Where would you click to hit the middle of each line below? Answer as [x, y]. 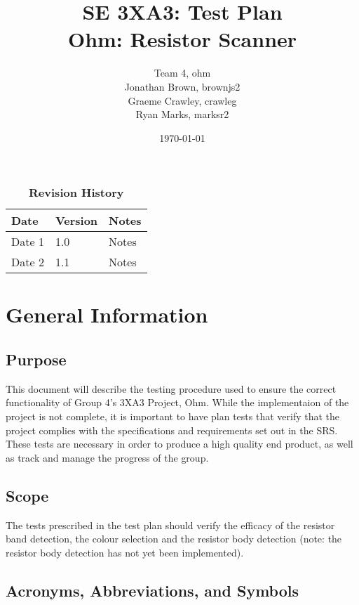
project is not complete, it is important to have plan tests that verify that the [173, 416]
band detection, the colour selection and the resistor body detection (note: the [174, 539]
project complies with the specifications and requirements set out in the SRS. [172, 430]
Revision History [76, 193]
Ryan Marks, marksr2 [182, 114]
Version [76, 221]
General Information [107, 314]
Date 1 [28, 242]
